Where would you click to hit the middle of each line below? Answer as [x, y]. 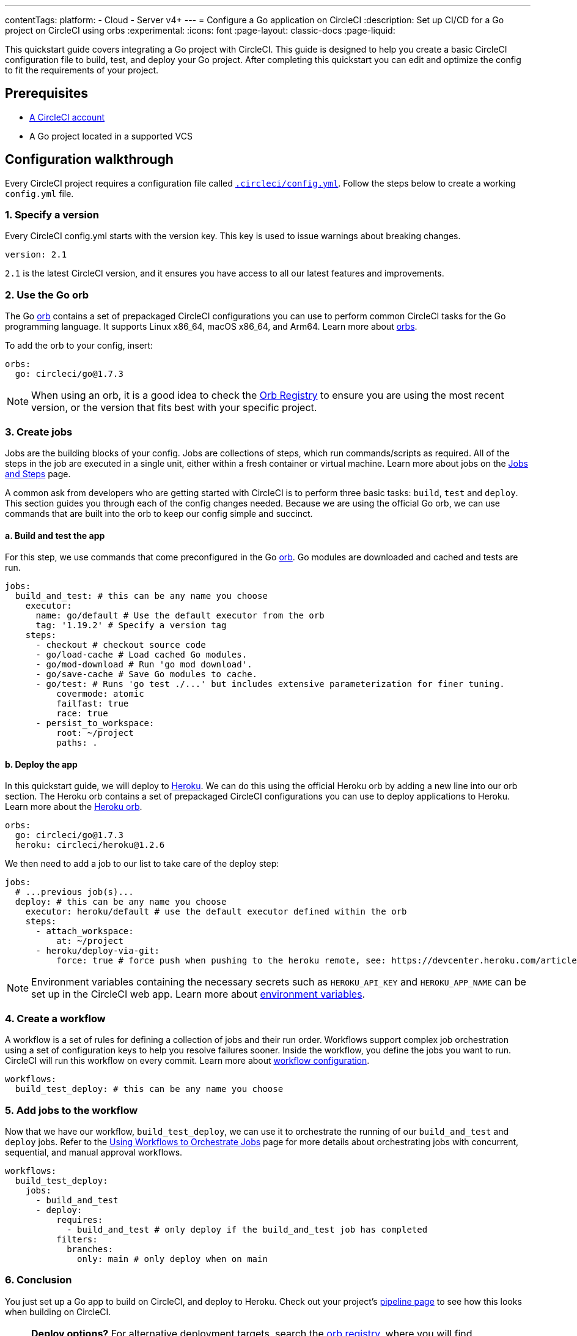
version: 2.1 [36, 255]
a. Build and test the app [55, 535]
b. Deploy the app [41, 764]
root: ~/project [95, 733]
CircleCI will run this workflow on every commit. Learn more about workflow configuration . [187, 1061]
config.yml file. [39, 193]
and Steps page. [38, 473]
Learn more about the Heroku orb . [74, 807]
